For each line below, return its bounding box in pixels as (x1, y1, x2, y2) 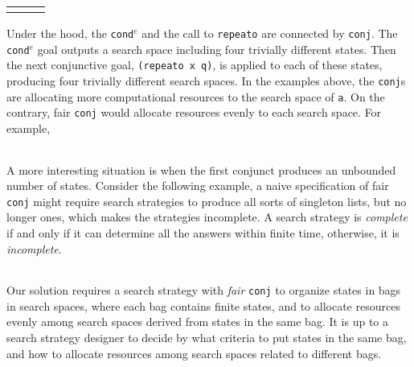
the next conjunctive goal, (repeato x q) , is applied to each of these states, (6, 56, 383, 73)
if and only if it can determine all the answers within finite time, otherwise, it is (6, 224, 400, 241)
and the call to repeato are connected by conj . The (141, 25, 398, 41)
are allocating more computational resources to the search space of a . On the (6, 88, 385, 105)
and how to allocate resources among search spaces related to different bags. (6, 344, 382, 361)
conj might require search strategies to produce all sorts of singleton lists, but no (6, 192, 407, 209)
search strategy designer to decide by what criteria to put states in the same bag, (6, 329, 407, 345)
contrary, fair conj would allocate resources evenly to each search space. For (6, 104, 382, 121)
